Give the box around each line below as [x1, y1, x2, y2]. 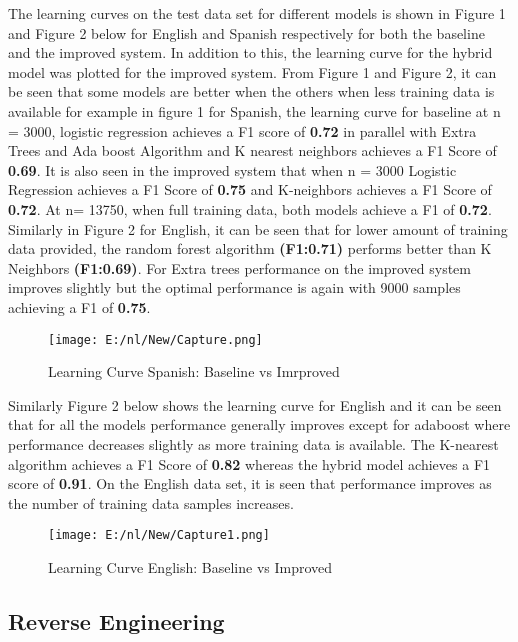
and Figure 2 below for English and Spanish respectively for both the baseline [8, 22, 485, 43]
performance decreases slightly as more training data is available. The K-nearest [8, 433, 499, 454]
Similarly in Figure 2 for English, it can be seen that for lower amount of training [8, 218, 508, 239]
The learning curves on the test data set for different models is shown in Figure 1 [8, 3, 506, 23]
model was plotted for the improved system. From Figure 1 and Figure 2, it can [8, 61, 497, 82]
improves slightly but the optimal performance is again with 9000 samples [8, 277, 461, 298]
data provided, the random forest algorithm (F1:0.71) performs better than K [8, 238, 492, 259]
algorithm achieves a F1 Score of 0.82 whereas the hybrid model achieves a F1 [8, 453, 491, 474]
